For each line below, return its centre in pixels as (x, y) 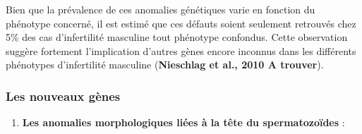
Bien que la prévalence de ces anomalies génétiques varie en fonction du (161, 9)
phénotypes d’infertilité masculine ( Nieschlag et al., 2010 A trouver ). (165, 65)
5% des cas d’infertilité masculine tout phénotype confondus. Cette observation (177, 37)
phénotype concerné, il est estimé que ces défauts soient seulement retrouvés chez (181, 23)
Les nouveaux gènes (63, 96)
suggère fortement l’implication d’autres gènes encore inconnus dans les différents (181, 50)
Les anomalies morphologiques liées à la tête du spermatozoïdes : (183, 122)
